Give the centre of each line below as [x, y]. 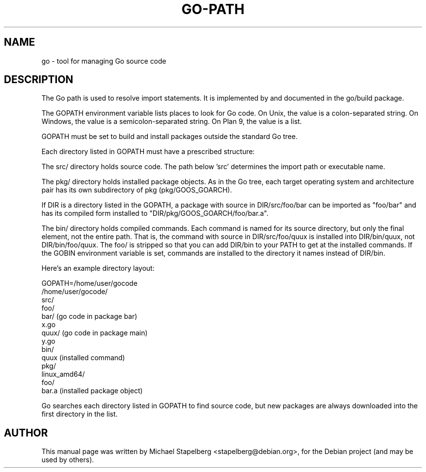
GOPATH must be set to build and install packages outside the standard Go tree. [169, 137]
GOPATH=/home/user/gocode [89, 283]
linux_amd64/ [63, 374]
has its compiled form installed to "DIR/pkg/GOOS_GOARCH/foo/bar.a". [155, 213]
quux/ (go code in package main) [95, 333]
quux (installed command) [83, 358]
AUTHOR [26, 433]
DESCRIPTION [39, 80]
